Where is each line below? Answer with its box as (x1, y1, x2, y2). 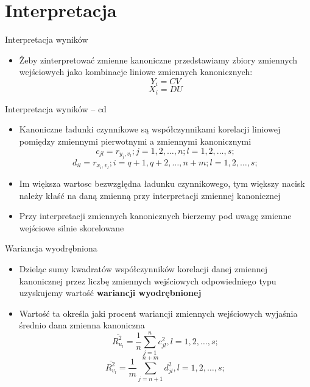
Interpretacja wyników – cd (5, 102, 107, 115)
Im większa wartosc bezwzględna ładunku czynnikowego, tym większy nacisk (19, 177, 305, 190)
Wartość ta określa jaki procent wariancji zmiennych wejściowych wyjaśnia (19, 306, 298, 319)
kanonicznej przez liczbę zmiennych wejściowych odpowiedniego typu (19, 274, 277, 287)
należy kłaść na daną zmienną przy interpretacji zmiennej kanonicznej (19, 189, 281, 201)
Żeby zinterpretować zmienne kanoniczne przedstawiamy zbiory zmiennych (19, 53, 298, 66)
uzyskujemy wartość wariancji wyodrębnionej (19, 286, 202, 299)
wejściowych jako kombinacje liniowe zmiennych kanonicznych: (19, 65, 253, 78)
